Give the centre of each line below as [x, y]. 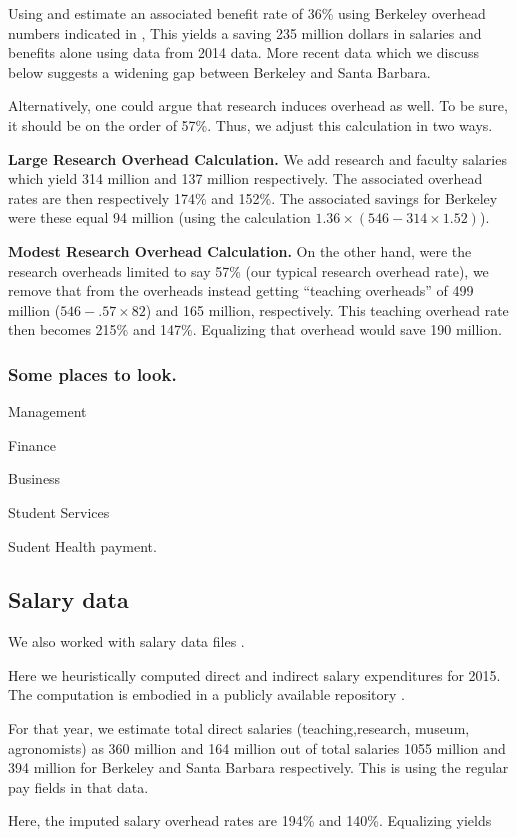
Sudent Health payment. [82, 545]
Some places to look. [92, 373]
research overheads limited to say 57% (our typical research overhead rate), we [248, 270]
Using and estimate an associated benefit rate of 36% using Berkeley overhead [247, 13]
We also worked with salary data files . [126, 641]
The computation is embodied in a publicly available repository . [206, 694]
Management [47, 411]
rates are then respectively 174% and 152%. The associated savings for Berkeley [253, 197]
